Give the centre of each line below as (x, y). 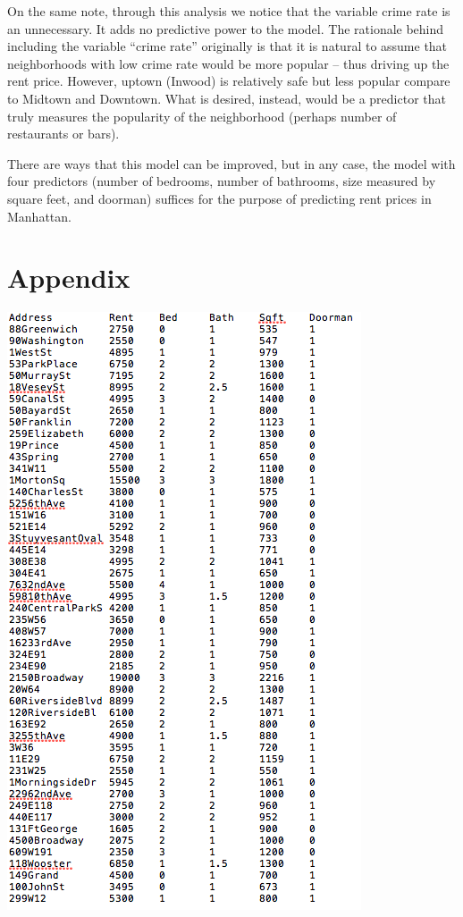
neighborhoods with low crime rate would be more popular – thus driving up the (228, 63)
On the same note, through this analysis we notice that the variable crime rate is (229, 11)
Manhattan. (39, 216)
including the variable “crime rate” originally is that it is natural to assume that (227, 46)
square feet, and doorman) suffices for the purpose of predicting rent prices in (219, 198)
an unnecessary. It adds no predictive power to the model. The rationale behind (226, 28)
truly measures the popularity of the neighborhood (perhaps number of (202, 116)
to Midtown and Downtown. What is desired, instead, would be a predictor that (227, 98)
